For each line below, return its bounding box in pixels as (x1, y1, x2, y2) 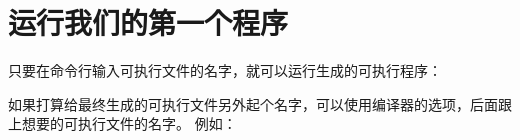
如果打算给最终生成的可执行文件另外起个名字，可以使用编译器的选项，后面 (8, 93, 498, 114)
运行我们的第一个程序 (8, 2, 289, 43)
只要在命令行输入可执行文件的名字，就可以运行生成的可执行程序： (8, 60, 442, 81)
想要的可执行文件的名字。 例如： (21, 113, 237, 134)
